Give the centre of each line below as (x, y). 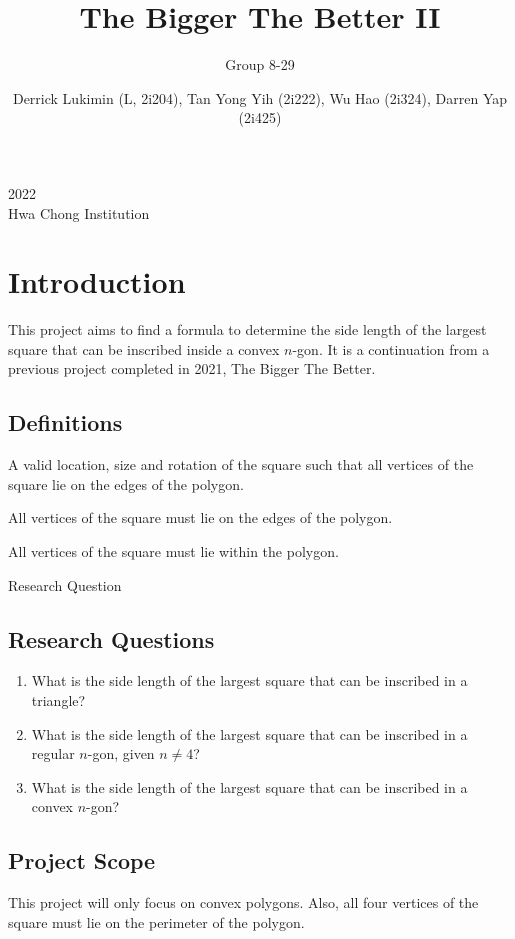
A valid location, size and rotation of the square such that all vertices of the (241, 464)
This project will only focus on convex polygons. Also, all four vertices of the (243, 902)
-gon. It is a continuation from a (391, 348)
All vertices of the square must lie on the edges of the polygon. (200, 517)
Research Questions (111, 638)
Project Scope (82, 860)
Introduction (97, 281)
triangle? (58, 699)
